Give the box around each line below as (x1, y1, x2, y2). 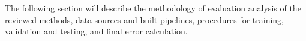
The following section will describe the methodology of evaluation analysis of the (5, 2, 301, 14)
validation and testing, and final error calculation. (5, 25, 188, 37)
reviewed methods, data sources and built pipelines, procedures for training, (5, 13, 284, 26)
